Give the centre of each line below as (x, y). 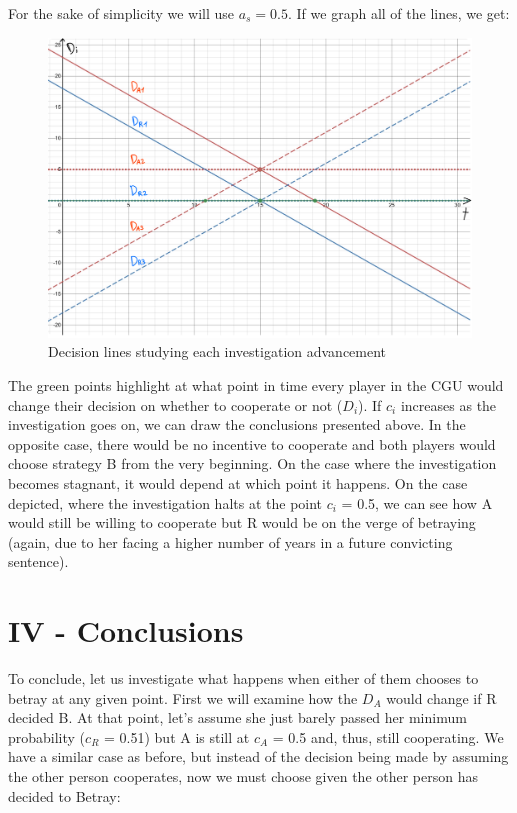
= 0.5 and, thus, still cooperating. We (388, 736)
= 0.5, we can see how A (417, 502)
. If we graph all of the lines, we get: (399, 13)
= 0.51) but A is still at (177, 736)
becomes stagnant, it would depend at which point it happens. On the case (238, 482)
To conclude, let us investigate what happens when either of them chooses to (243, 678)
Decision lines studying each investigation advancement (217, 351)
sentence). (38, 561)
